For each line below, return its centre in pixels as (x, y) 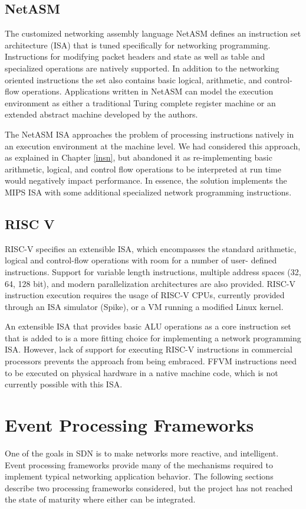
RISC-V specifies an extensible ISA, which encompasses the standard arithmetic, (151, 248)
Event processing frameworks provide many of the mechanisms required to (139, 464)
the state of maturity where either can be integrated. (100, 499)
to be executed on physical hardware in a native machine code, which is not (142, 372)
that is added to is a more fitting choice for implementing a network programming (153, 337)
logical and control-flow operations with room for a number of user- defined (141, 260)
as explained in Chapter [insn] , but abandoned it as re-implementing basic (139, 157)
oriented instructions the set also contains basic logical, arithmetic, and (134, 79)
